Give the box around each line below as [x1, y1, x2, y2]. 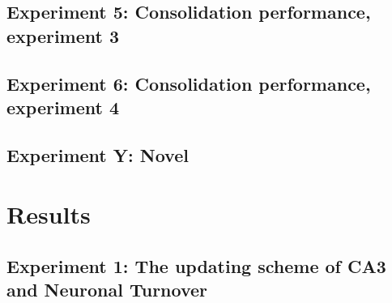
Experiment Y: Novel [6, 142, 189, 167]
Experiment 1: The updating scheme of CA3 [6, 253, 386, 278]
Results [6, 198, 91, 231]
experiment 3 [6, 23, 120, 48]
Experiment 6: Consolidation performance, [6, 70, 371, 96]
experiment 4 [6, 94, 120, 119]
